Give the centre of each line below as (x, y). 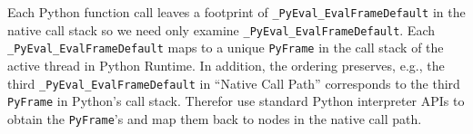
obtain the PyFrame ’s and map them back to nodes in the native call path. (215, 118)
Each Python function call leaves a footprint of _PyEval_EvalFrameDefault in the (236, 12)
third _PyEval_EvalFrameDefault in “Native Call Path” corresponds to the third (234, 83)
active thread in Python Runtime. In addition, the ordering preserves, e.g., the (226, 65)
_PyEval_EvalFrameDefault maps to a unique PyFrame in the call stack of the (226, 48)
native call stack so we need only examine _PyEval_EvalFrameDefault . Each (221, 29)
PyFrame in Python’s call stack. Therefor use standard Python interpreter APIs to (236, 101)
